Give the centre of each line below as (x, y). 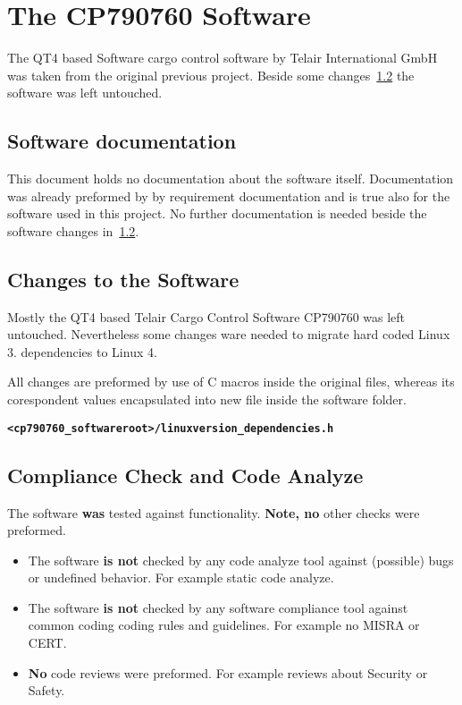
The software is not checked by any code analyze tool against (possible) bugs (241, 560)
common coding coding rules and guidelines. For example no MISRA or (224, 625)
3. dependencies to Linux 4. (82, 351)
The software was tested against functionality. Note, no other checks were (214, 512)
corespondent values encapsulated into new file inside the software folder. (207, 399)
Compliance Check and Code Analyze (185, 475)
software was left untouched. (85, 93)
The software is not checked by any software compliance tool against (218, 607)
